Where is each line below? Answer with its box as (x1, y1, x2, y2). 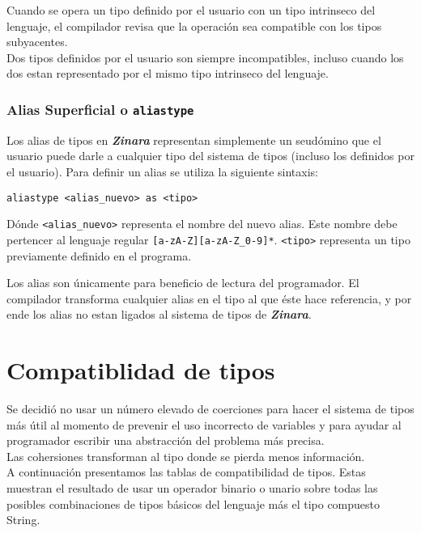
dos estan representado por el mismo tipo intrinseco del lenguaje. (6, 65, 329, 82)
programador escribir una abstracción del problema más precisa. (6, 432, 325, 449)
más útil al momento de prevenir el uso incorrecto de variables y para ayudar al (6, 416, 402, 433)
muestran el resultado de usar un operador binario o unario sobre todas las (6, 479, 378, 496)
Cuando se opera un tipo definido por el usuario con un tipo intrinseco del (6, 2, 376, 18)
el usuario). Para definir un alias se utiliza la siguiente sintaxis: (6, 163, 319, 180)
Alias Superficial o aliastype (6, 99, 194, 119)
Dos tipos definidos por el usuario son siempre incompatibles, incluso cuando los (6, 49, 404, 66)
